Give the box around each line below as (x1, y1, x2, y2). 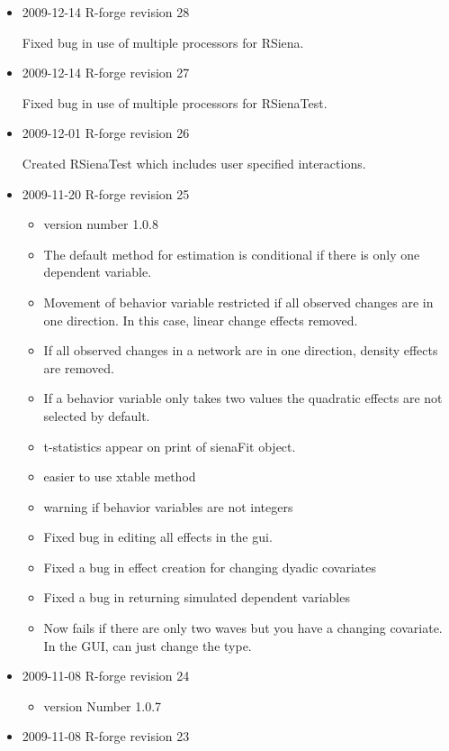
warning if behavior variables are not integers (43, 497, 293, 516)
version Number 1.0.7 (43, 696, 162, 715)
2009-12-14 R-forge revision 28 (22, 3, 190, 21)
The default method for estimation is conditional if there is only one (43, 244, 420, 263)
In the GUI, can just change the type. (43, 636, 252, 655)
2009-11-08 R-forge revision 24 (22, 666, 190, 685)
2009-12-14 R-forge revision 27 (22, 63, 190, 82)
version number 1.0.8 (43, 215, 158, 234)
